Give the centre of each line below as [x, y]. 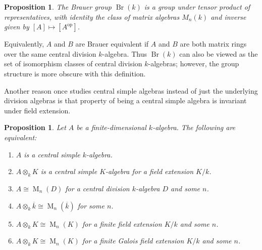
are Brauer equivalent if [112, 44]
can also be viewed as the [219, 53]
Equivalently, [24, 44]
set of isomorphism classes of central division [73, 64]
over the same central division [50, 53]
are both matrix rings [213, 44]
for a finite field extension [122, 223]
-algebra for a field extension [150, 171]
